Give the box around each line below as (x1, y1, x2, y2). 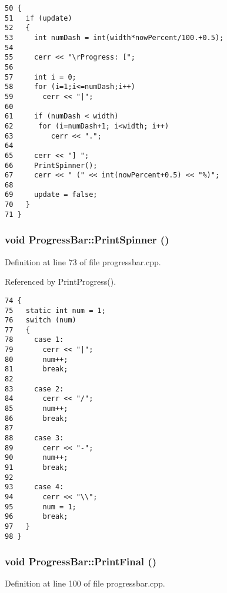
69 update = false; (5, 190, 98, 199)
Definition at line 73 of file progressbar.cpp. (5, 255, 161, 268)
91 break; (5, 463, 68, 472)
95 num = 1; (5, 502, 76, 511)
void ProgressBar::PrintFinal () (5, 554, 156, 569)
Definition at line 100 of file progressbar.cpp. (5, 577, 165, 589)
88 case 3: (5, 434, 64, 443)
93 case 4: (5, 483, 64, 492)
